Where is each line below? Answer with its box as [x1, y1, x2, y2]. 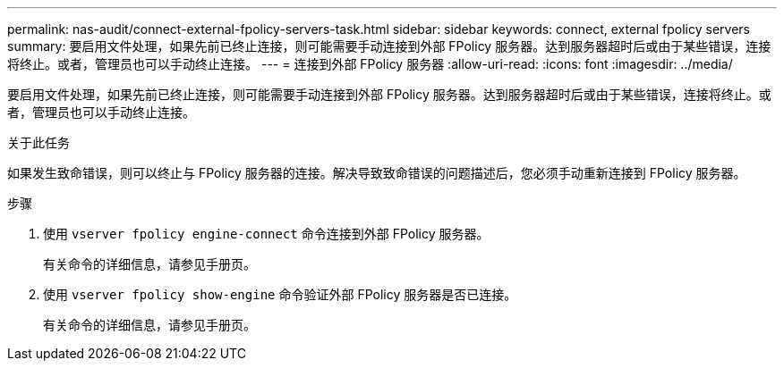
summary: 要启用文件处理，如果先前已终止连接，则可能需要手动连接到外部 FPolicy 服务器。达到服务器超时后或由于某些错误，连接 [7, 38, 771, 54]
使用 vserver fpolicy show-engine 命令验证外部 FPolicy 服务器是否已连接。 [43, 287, 517, 302]
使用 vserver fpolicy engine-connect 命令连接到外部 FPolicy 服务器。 [43, 226, 490, 241]
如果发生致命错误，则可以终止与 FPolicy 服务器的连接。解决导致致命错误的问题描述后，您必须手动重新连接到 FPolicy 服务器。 [7, 165, 746, 180]
